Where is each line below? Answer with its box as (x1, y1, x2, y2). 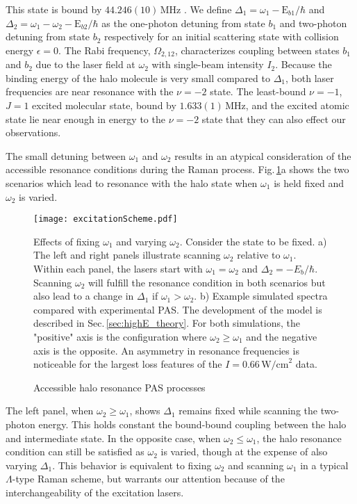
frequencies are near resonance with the (6, 84, 174, 99)
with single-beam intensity (151, 57, 264, 72)
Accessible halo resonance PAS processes (33, 380, 206, 394)
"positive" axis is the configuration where (33, 329, 207, 343)
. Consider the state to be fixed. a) (179, 234, 327, 248)
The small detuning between (6, 148, 126, 163)
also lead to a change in (33, 288, 134, 303)
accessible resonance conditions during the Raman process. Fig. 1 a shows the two (6, 162, 349, 177)
